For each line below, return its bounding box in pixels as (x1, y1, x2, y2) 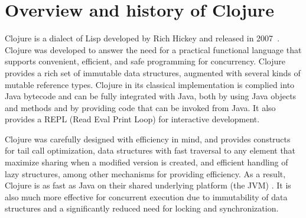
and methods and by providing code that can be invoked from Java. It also (5, 101, 276, 113)
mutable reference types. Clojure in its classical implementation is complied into (5, 78, 295, 90)
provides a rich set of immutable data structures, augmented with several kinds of (5, 66, 301, 79)
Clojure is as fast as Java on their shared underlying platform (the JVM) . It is (5, 179, 291, 191)
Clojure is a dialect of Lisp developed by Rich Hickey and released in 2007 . (5, 32, 280, 44)
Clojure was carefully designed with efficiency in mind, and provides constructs (5, 132, 291, 145)
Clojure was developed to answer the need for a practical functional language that (5, 43, 302, 56)
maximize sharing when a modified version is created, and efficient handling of (5, 156, 288, 168)
